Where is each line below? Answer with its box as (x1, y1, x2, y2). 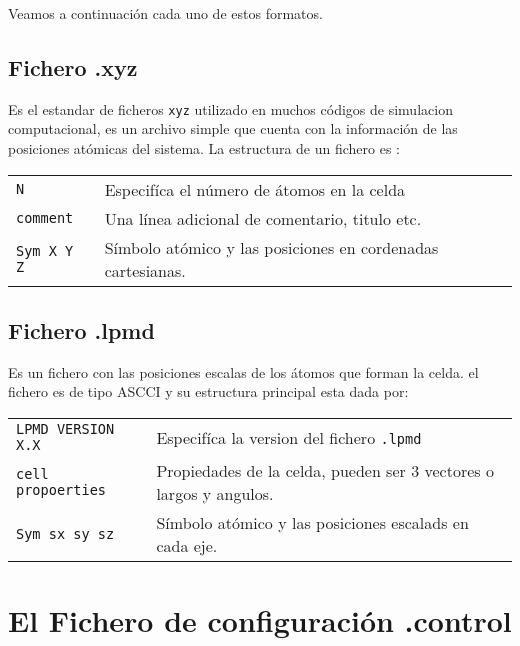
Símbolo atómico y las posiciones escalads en (156, 511, 469, 535)
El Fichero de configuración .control (8, 600, 512, 641)
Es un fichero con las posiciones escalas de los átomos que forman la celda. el (8, 361, 479, 382)
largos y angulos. (156, 482, 274, 506)
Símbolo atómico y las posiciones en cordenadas (104, 235, 439, 259)
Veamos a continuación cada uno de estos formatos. (8, 3, 323, 23)
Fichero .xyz (8, 51, 138, 82)
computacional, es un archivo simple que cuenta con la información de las (8, 118, 458, 139)
